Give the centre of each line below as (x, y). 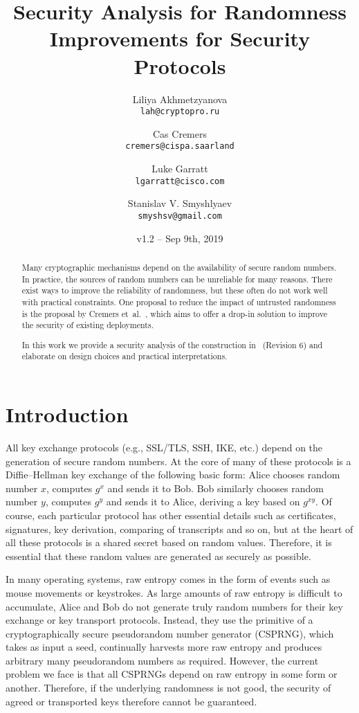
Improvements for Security (180, 38)
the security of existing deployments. (88, 325)
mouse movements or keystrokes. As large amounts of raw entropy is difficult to (174, 592)
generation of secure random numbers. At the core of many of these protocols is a (178, 461)
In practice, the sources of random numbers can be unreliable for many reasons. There (177, 279)
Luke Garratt (180, 168)
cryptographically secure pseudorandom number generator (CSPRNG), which (170, 633)
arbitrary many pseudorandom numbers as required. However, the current (162, 660)
